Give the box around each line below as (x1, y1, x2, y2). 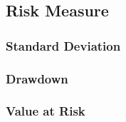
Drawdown (6, 69, 68, 87)
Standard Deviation (6, 36, 121, 54)
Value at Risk (6, 102, 85, 120)
